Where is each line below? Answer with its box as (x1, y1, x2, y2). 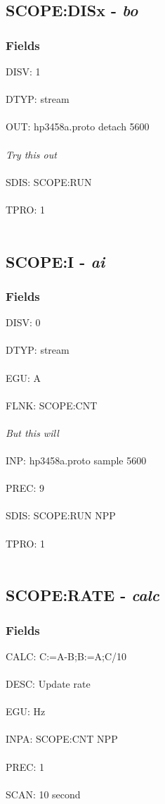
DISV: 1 (6, 64, 41, 78)
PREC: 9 (6, 481, 45, 495)
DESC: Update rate (6, 676, 91, 691)
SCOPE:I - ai (6, 250, 105, 272)
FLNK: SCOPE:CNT (6, 397, 98, 412)
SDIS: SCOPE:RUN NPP (6, 508, 116, 523)
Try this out (6, 147, 57, 161)
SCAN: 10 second (6, 786, 81, 801)
